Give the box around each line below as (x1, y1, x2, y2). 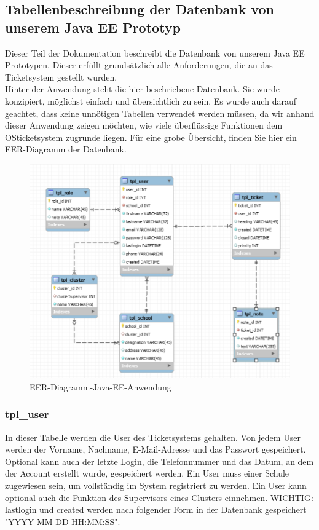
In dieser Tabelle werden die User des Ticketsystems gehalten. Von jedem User (5, 430, 301, 443)
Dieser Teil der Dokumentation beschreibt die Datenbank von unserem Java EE (5, 46, 305, 59)
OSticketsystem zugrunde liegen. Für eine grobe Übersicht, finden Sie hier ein (5, 130, 297, 143)
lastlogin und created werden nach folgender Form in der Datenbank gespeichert (5, 503, 307, 516)
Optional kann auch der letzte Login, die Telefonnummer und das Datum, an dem (5, 454, 314, 467)
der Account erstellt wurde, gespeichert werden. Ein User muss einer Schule (5, 467, 289, 480)
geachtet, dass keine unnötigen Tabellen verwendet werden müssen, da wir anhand (5, 106, 315, 119)
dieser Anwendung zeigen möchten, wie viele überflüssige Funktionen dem (5, 119, 283, 132)
